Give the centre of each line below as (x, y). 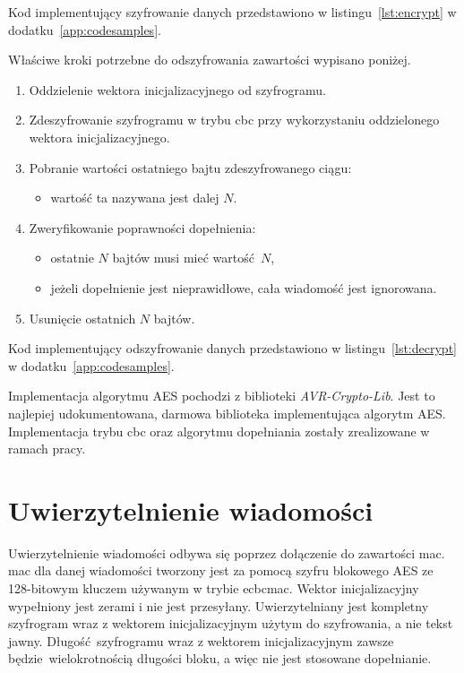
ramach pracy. (47, 449)
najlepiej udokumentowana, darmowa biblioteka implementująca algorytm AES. (227, 413)
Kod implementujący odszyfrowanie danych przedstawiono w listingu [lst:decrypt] (232, 348)
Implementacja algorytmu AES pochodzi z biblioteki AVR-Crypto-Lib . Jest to (222, 396)
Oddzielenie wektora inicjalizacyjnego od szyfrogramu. (177, 89)
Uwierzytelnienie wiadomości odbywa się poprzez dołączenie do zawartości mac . (227, 552)
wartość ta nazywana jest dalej (135, 198)
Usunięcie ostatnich (82, 318)
